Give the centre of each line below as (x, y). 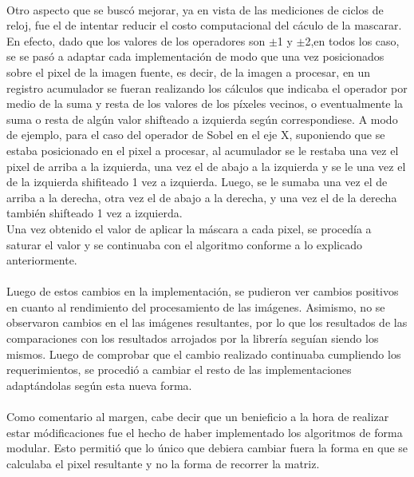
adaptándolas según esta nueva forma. (99, 385)
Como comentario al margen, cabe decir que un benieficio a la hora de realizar (198, 417)
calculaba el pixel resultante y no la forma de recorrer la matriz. (163, 463)
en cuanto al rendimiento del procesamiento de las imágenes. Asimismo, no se (196, 306)
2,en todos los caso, (352, 40)
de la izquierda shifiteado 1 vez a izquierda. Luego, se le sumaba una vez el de (197, 182)
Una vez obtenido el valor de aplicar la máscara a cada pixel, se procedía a (189, 228)
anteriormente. (42, 260)
